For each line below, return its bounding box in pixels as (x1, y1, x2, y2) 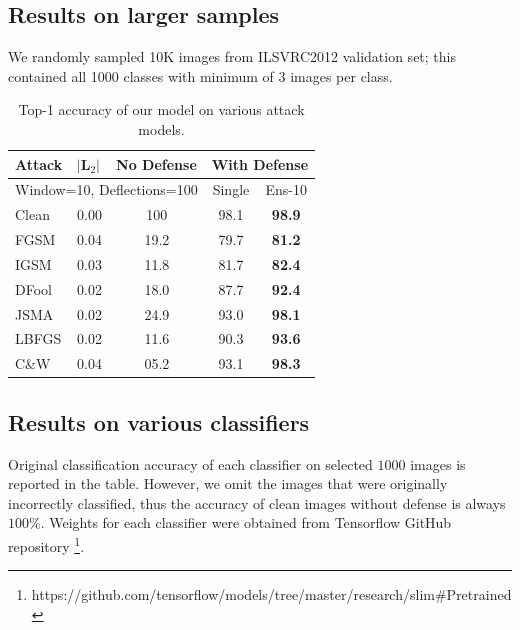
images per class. (290, 65, 393, 86)
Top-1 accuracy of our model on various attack (18, 99, 305, 120)
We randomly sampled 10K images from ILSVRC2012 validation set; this (8, 46, 456, 67)
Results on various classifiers (8, 406, 310, 437)
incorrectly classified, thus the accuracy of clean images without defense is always (8, 492, 506, 513)
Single (212, 179, 250, 200)
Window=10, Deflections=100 (15, 179, 198, 200)
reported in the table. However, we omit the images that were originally (8, 473, 448, 494)
